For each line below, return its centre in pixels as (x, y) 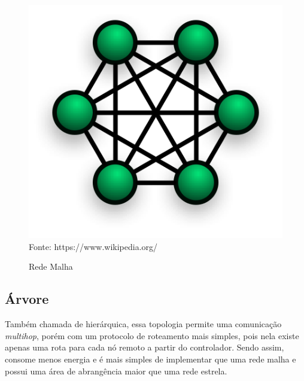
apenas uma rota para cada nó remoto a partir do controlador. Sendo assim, (145, 347)
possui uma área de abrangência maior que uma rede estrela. (116, 371)
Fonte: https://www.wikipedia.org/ (93, 246)
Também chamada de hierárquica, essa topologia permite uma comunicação (143, 324)
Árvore (27, 299)
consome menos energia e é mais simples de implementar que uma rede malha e (151, 359)
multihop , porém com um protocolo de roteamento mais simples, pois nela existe (152, 335)
